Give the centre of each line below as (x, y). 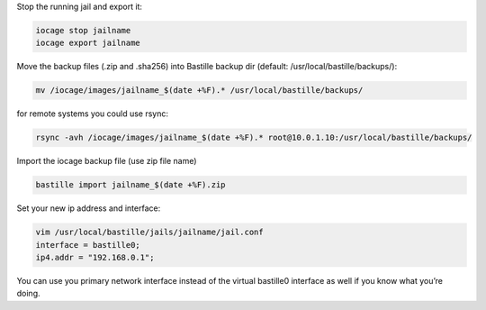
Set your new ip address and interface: (89, 208)
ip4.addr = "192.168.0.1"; (95, 258)
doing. (28, 294)
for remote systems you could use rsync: (92, 114)
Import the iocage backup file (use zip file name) (107, 161)
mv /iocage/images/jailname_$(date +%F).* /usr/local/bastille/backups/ (199, 91)
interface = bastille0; (88, 245)
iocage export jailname (88, 43)
